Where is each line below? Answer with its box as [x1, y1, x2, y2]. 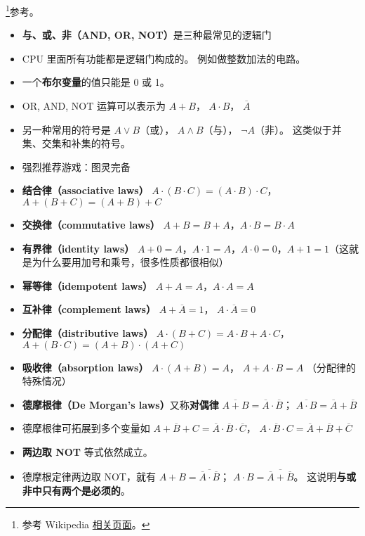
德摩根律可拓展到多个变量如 [22, 421, 150, 435]
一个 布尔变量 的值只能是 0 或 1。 [22, 75, 170, 89]
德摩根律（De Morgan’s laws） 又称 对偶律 [22, 397, 219, 411]
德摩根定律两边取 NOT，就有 [22, 468, 156, 483]
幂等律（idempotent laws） [22, 278, 153, 293]
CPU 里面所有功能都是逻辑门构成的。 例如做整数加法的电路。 [22, 51, 306, 65]
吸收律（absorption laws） [22, 359, 149, 374]
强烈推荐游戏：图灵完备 [22, 159, 131, 174]
